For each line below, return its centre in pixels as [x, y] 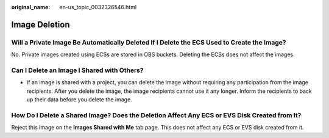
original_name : [31, 7]
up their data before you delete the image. [79, 100]
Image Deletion [41, 24]
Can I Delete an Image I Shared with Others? [77, 70]
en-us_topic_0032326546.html [98, 7]
